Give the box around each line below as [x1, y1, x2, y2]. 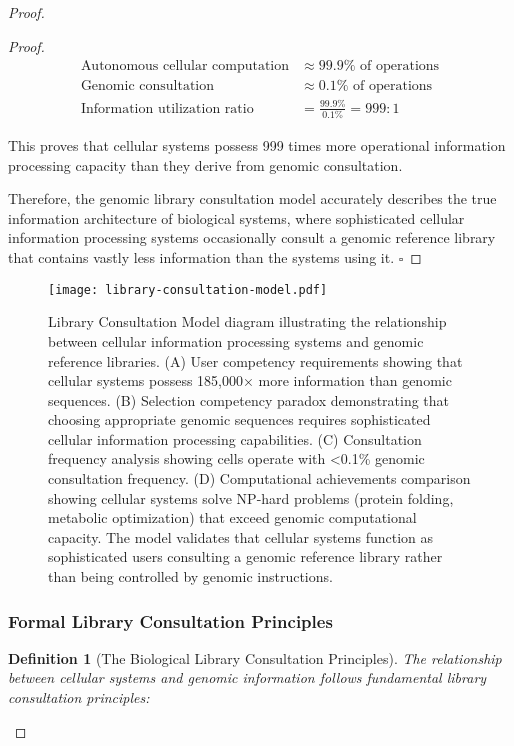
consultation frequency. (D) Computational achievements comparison [48, 468, 471, 489]
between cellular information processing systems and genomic [48, 330, 424, 351]
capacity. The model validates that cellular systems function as [48, 526, 434, 547]
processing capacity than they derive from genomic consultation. [8, 154, 403, 175]
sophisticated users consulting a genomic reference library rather [48, 546, 443, 567]
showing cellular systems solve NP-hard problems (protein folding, [48, 487, 454, 508]
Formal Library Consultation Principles [8, 608, 333, 633]
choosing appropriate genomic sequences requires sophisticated [48, 409, 431, 430]
